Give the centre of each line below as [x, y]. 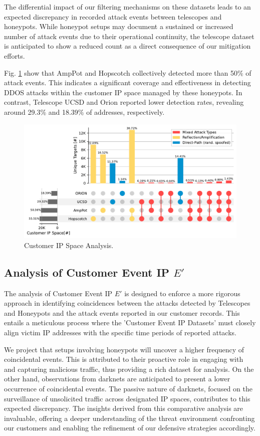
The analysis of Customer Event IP [58, 293]
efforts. [15, 55]
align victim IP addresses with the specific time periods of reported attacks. [120, 333]
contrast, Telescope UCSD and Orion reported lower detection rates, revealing [124, 102]
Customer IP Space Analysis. [69, 245]
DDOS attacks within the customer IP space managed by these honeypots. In [123, 92]
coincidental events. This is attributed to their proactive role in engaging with [124, 359]
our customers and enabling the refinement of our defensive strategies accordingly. [130, 428]
